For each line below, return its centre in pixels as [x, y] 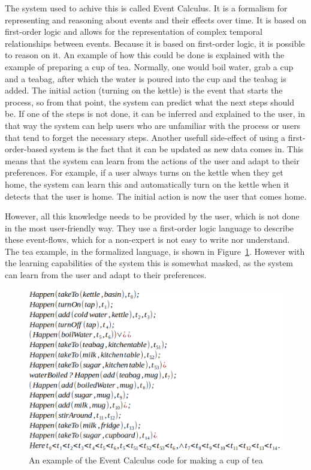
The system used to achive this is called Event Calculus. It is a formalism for [146, 8]
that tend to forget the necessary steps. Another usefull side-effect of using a [145, 137]
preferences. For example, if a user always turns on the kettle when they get [144, 172]
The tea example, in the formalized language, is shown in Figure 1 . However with [155, 251]
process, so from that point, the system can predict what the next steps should [150, 102]
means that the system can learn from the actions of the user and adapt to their [152, 160]
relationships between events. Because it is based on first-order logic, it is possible [155, 43]
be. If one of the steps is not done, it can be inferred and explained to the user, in [155, 114]
